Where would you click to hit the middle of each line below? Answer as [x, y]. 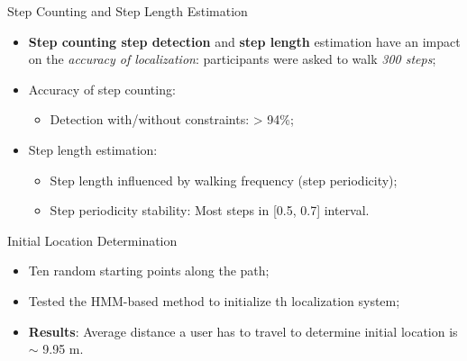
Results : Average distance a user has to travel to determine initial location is [243, 331]
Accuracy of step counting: [102, 89]
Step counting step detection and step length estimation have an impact [244, 41]
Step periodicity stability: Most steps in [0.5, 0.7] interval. [210, 210]
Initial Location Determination [92, 240]
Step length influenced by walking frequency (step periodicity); [224, 180]
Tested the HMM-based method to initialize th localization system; [214, 300]
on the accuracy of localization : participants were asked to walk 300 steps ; [232, 59]
